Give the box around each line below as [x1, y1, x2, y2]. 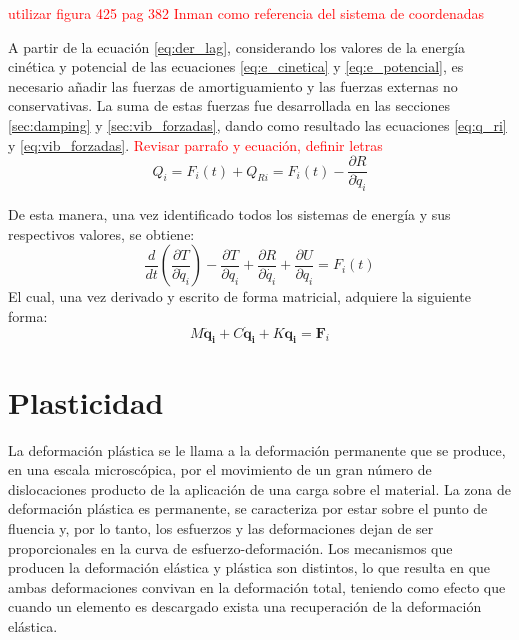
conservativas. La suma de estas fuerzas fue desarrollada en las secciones [8, 95, 451, 116]
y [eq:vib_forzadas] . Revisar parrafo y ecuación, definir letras [8, 134, 383, 155]
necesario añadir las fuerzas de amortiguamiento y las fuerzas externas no [8, 75, 458, 96]
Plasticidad [8, 381, 164, 422]
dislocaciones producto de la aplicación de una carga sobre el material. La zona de [8, 478, 512, 499]
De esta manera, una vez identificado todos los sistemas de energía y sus [8, 204, 451, 225]
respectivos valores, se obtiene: [8, 223, 195, 244]
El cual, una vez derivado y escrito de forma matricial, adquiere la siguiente [8, 286, 471, 307]
